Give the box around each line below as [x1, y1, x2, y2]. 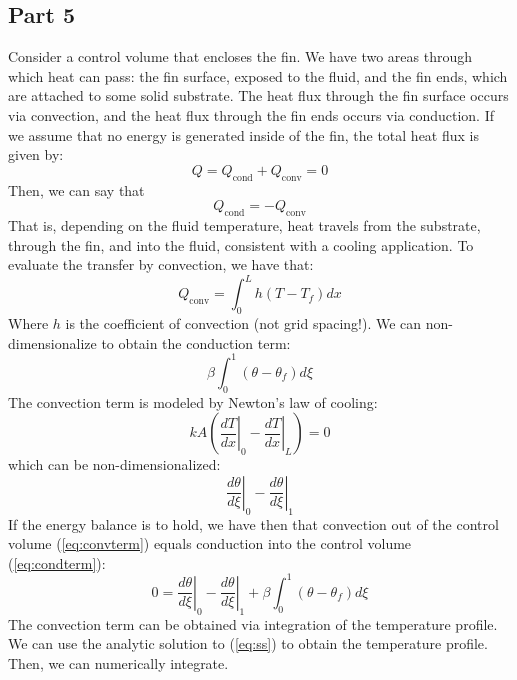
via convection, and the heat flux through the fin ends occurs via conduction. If [8, 104, 494, 125]
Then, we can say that [8, 179, 145, 200]
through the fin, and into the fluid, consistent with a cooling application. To [8, 234, 474, 255]
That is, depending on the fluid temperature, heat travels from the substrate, [8, 214, 481, 235]
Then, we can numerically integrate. [8, 652, 229, 673]
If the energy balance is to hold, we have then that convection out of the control [8, 513, 499, 534]
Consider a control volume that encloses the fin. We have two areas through [8, 46, 472, 67]
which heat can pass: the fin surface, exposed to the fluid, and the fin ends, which [8, 65, 508, 86]
